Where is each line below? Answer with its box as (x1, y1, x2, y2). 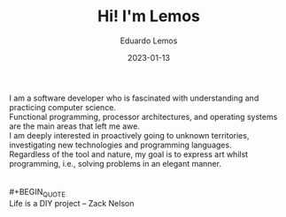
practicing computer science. (9, 101, 117, 112)
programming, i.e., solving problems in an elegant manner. (9, 158, 221, 168)
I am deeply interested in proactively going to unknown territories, (9, 130, 250, 140)
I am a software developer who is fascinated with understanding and (9, 93, 259, 103)
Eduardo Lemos (120, 35, 178, 46)
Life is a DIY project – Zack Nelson (9, 198, 135, 208)
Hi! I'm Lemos (97, 6, 201, 26)
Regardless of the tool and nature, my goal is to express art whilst (9, 148, 249, 160)
